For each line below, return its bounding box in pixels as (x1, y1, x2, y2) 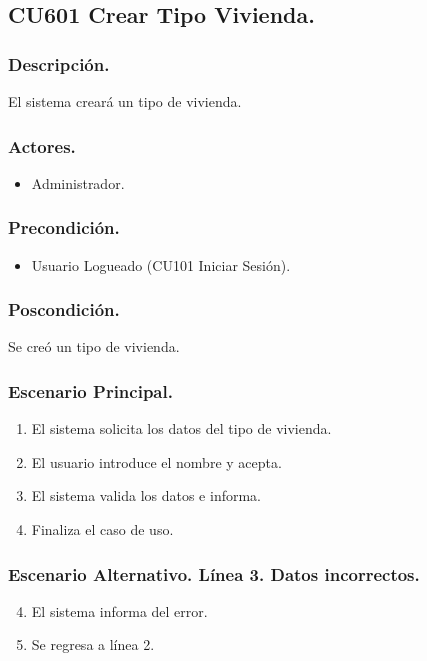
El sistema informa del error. (31, 600, 208, 621)
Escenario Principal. (8, 378, 173, 403)
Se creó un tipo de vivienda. (8, 336, 180, 357)
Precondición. (8, 215, 120, 240)
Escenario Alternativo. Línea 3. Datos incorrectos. (8, 561, 420, 586)
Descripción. (8, 51, 110, 76)
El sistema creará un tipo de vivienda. (8, 91, 242, 111)
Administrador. (31, 172, 125, 193)
